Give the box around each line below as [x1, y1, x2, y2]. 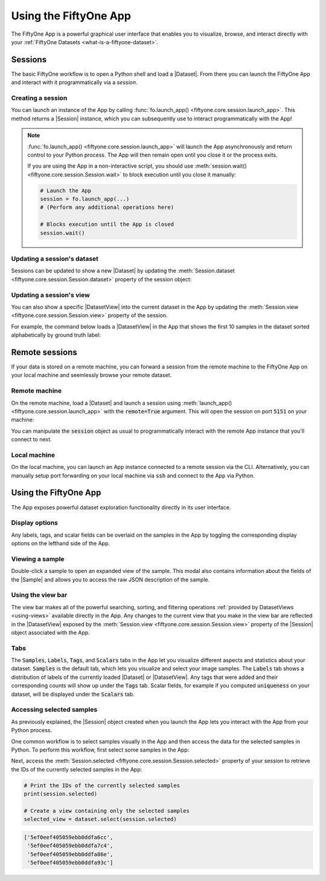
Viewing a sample [11, 554, 65, 563]
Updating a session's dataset [11, 255, 99, 263]
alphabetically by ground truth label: [11, 332, 101, 339]
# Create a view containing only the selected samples [24, 807, 190, 814]
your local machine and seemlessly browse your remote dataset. [11, 372, 172, 379]
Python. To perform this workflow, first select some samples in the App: [11, 746, 190, 753]
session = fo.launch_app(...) [40, 195, 130, 203]
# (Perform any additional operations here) [40, 204, 174, 211]
